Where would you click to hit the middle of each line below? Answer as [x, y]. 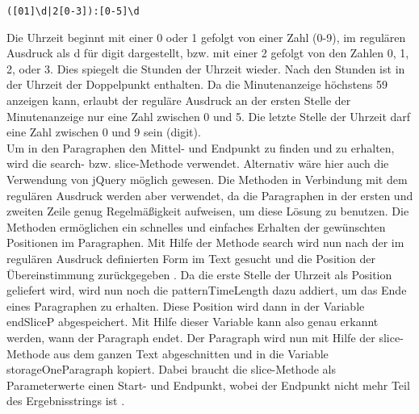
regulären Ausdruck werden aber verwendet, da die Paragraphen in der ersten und [210, 195]
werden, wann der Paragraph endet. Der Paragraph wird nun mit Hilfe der [191, 337]
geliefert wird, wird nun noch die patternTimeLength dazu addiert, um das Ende [207, 290]
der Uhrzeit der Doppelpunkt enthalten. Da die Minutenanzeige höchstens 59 [197, 84]
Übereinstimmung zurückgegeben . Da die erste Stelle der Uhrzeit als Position [199, 274]
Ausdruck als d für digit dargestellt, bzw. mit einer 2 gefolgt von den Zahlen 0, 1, [208, 53]
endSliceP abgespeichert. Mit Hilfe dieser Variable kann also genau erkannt [193, 322]
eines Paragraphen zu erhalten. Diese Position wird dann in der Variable [186, 305]
